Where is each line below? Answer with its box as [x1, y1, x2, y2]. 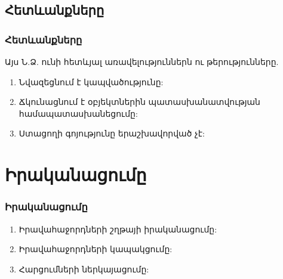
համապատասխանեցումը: [19, 107, 138, 119]
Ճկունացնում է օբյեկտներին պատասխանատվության [19, 95, 260, 108]
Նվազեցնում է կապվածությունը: [19, 75, 164, 88]
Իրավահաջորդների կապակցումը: [19, 243, 173, 255]
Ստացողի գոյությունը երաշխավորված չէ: [19, 127, 205, 139]
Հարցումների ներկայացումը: [19, 262, 149, 275]
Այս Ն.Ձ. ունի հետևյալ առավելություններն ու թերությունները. [5, 55, 279, 67]
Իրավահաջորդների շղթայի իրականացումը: [19, 222, 217, 235]
